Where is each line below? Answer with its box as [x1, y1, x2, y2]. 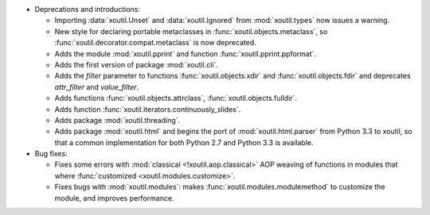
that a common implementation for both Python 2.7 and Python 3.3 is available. [54, 137, 314, 147]
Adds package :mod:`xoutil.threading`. [54, 115, 181, 125]
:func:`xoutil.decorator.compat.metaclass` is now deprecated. [54, 38, 256, 48]
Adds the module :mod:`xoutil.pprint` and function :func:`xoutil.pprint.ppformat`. [54, 48, 317, 59]
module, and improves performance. [54, 193, 174, 202]
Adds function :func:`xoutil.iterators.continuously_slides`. [54, 104, 241, 114]
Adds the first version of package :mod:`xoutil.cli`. [54, 60, 219, 69]
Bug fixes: [34, 149, 68, 159]
